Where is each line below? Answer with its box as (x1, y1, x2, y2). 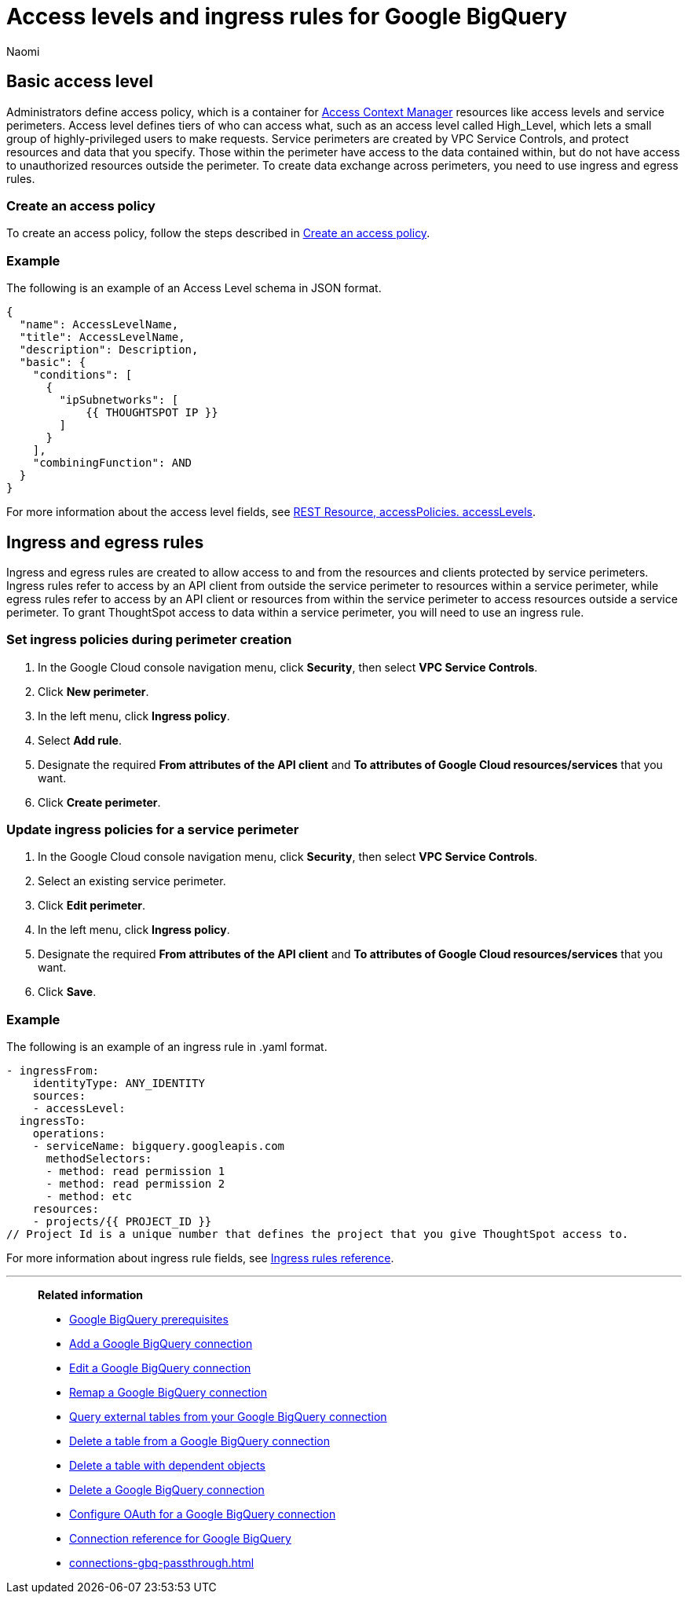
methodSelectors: (46, 1152, 152, 1166)
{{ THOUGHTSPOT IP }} (86, 406, 218, 419)
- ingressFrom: (6, 1064, 100, 1078)
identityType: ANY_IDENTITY (32, 1077, 205, 1090)
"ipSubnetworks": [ (59, 394, 179, 407)
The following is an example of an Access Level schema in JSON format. (6, 281, 382, 295)
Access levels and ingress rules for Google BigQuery (6, 3, 568, 30)
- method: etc (46, 1190, 133, 1203)
